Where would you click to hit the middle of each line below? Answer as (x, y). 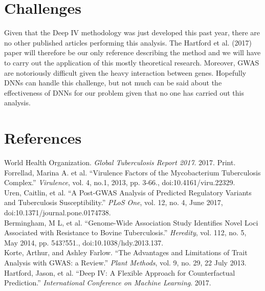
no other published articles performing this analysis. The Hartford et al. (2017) (128, 42)
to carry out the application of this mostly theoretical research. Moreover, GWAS (132, 62)
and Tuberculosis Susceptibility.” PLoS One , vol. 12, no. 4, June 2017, (114, 202)
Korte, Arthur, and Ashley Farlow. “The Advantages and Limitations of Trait (126, 252)
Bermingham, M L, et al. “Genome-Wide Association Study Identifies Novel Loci (131, 222)
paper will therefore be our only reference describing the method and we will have (132, 52)
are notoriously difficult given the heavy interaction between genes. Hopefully (125, 72)
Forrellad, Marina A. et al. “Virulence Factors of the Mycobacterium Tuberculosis (132, 172)
